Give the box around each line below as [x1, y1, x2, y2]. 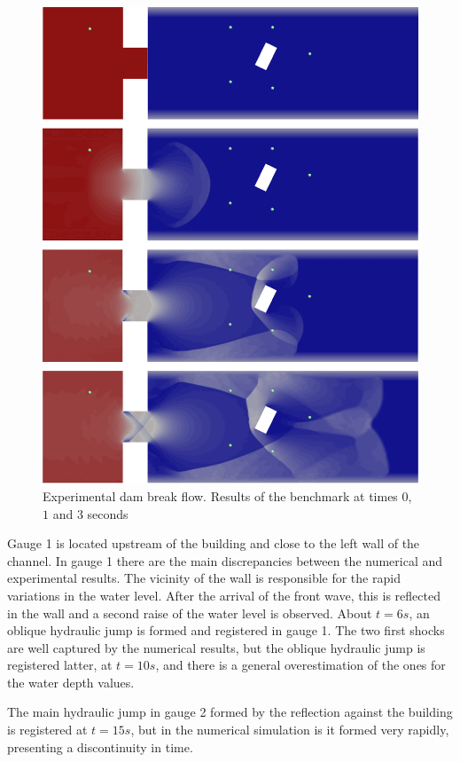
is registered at [7, 720, 88, 739]
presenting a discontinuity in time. [7, 737, 193, 756]
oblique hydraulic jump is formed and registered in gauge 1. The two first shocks [7, 621, 445, 640]
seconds [87, 504, 129, 522]
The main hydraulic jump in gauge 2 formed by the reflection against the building [7, 703, 453, 721]
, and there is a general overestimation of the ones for [155, 656, 446, 674]
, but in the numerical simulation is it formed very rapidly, [130, 720, 449, 739]
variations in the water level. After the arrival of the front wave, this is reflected [7, 585, 441, 604]
